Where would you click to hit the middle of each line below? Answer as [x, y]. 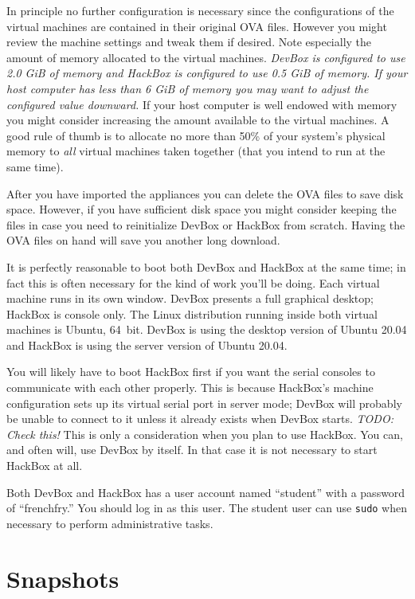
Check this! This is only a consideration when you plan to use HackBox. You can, [205, 434]
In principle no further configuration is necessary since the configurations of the [200, 10]
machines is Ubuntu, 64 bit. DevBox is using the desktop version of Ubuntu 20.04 [207, 329]
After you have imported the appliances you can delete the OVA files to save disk [205, 193]
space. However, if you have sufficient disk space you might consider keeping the [202, 209]
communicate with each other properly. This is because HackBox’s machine [190, 388]
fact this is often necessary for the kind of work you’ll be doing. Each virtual [193, 282]
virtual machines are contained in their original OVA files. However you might [197, 26]
